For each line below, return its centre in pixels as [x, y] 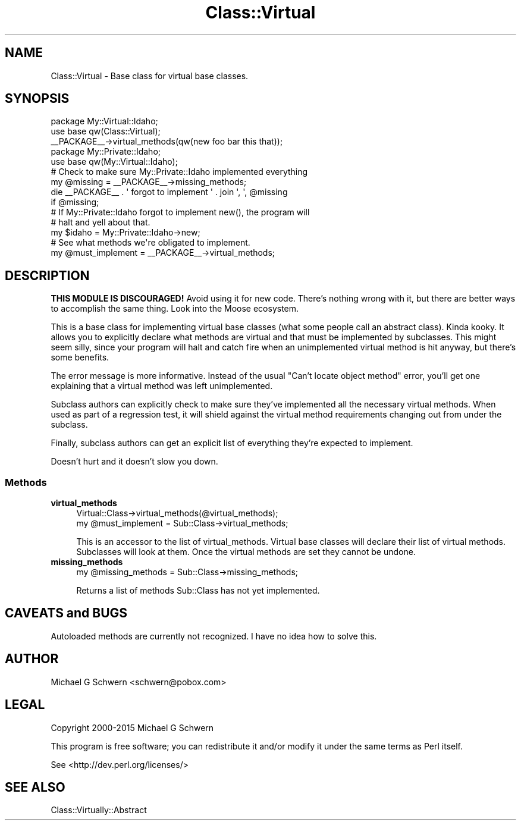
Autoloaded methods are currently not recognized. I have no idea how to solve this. [214, 636]
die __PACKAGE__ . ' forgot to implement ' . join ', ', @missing [169, 192]
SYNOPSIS [37, 99]
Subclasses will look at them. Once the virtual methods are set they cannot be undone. [246, 552]
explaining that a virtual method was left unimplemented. [162, 386]
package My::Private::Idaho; [106, 152]
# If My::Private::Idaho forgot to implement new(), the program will [180, 212]
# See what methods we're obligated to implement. [150, 243]
